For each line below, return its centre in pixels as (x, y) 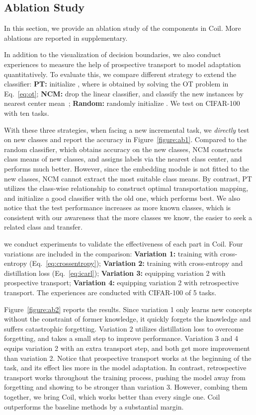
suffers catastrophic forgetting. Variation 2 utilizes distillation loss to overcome (124, 328)
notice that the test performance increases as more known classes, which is (118, 207)
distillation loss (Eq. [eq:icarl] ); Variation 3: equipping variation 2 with (115, 273)
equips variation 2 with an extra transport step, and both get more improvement (127, 348)
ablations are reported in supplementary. (66, 38)
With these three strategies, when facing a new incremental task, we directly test (127, 129)
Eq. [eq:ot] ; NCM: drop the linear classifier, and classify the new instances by (124, 93)
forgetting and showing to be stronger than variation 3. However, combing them (126, 387)
